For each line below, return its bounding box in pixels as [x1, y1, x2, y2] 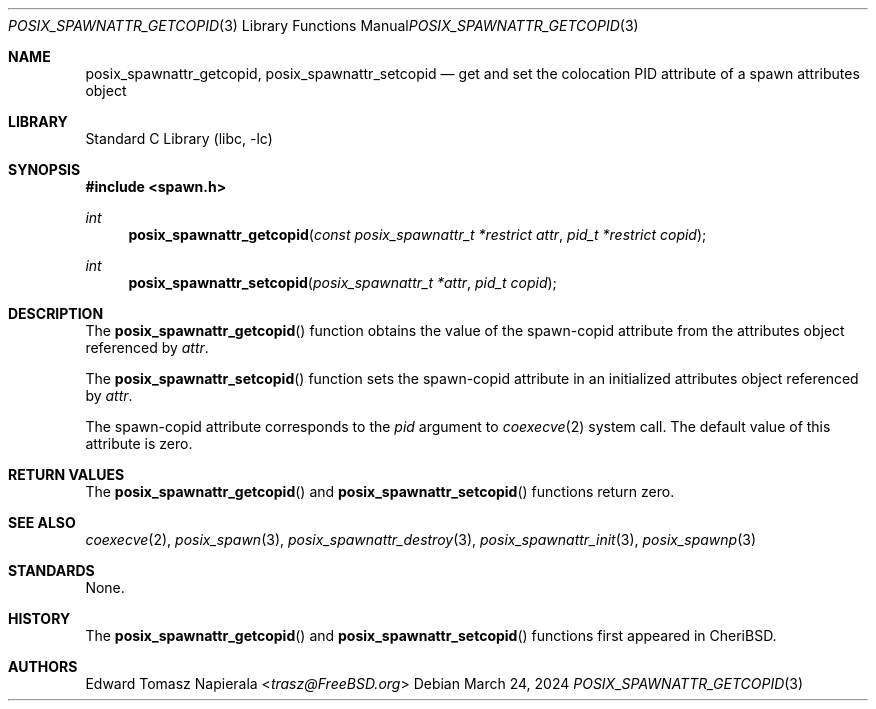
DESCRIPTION [8, 305, 104, 322]
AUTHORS [8, 658, 78, 675]
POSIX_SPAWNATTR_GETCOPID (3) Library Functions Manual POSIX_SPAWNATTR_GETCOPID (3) [8, 17, 639, 34]
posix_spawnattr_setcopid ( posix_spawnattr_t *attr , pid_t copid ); [128, 274, 557, 291]
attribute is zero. [85, 435, 193, 452]
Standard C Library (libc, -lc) [85, 130, 273, 147]
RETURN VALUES [8, 466, 125, 483]
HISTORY [8, 610, 71, 627]
